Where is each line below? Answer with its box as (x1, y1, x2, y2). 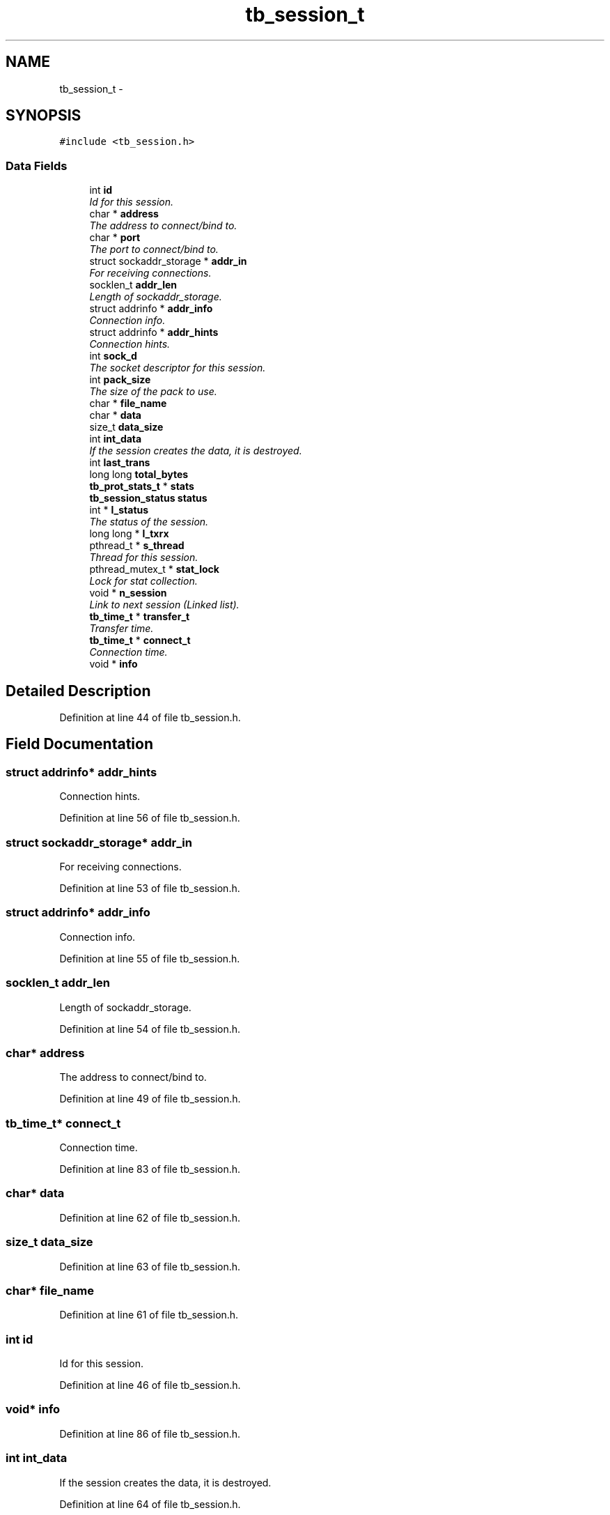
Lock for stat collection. (89, 575, 198, 587)
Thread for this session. (89, 551, 198, 564)
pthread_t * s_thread (89, 539, 185, 552)
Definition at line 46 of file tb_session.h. (59, 1379, 241, 1391)
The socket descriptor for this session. (89, 362, 266, 374)
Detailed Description (6, 682, 151, 700)
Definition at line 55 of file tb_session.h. (59, 952, 240, 964)
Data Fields (6, 158, 68, 173)
